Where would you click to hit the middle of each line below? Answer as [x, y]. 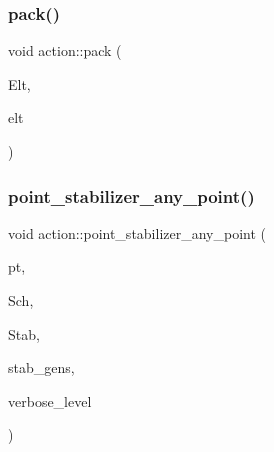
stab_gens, [41, 367]
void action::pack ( [65, 50]
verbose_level [50, 400]
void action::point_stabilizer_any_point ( [137, 232]
